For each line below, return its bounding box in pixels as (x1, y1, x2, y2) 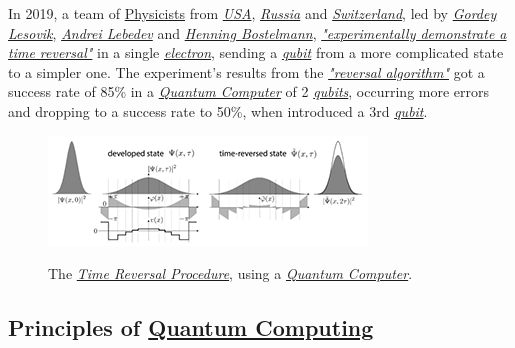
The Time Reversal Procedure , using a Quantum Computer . (48, 263, 413, 284)
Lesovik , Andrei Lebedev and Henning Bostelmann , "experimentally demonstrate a (8, 22, 507, 43)
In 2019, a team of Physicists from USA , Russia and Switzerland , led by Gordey (8, 3, 497, 23)
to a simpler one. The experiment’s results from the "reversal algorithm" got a (8, 61, 485, 82)
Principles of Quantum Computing (8, 312, 374, 343)
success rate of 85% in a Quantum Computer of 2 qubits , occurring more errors (8, 81, 490, 102)
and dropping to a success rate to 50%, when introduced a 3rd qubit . (8, 100, 428, 121)
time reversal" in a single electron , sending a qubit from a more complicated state (8, 42, 504, 63)
